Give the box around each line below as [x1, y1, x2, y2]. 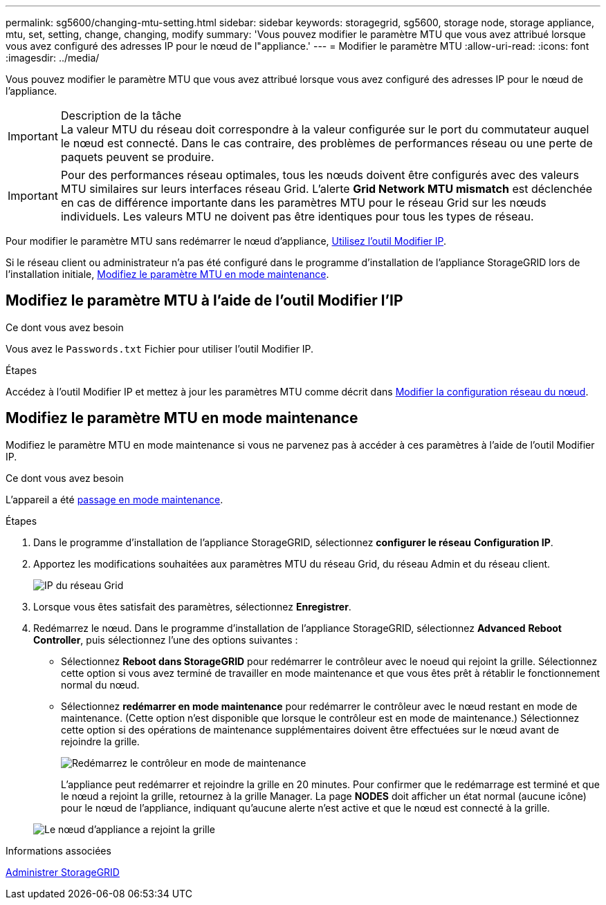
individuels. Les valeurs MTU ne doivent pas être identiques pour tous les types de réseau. [60, 209, 534, 223]
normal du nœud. [61, 678, 140, 691]
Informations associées [6, 844, 111, 857]
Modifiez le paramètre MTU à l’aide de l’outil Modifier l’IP [6, 292, 403, 310]
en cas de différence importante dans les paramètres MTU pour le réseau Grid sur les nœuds [60, 196, 547, 209]
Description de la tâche [60, 109, 182, 122]
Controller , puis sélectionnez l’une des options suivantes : [33, 633, 298, 646]
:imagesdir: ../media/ [6, 52, 100, 64]
